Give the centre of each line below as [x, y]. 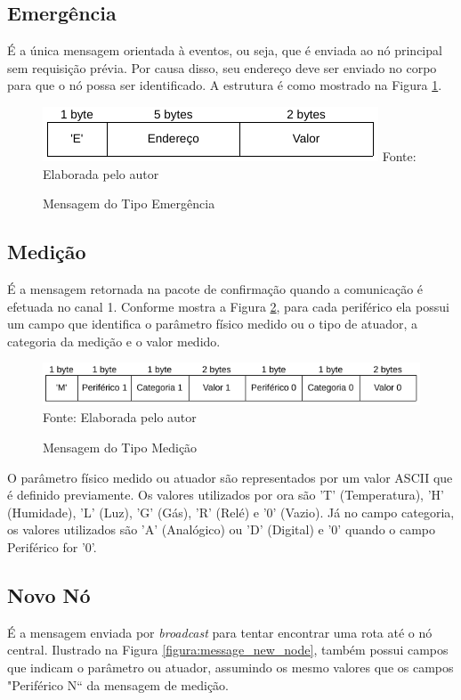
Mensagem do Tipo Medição [120, 447]
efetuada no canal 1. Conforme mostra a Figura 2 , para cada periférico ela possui [228, 306]
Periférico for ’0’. [52, 546]
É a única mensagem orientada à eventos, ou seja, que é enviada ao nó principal [225, 50]
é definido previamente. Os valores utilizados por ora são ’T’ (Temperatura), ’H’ [226, 495]
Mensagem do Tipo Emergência [129, 203]
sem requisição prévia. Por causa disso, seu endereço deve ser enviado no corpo [222, 67]
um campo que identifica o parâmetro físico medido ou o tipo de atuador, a [213, 324]
